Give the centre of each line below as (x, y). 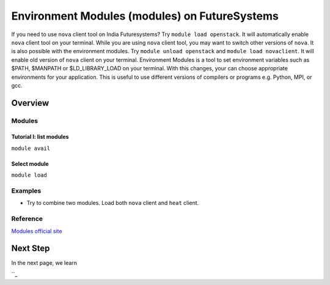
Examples (26, 191)
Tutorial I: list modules (40, 137)
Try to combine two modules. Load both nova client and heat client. (113, 203)
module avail (31, 148)
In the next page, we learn (44, 263)
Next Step (31, 249)
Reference (27, 219)
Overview (30, 103)
